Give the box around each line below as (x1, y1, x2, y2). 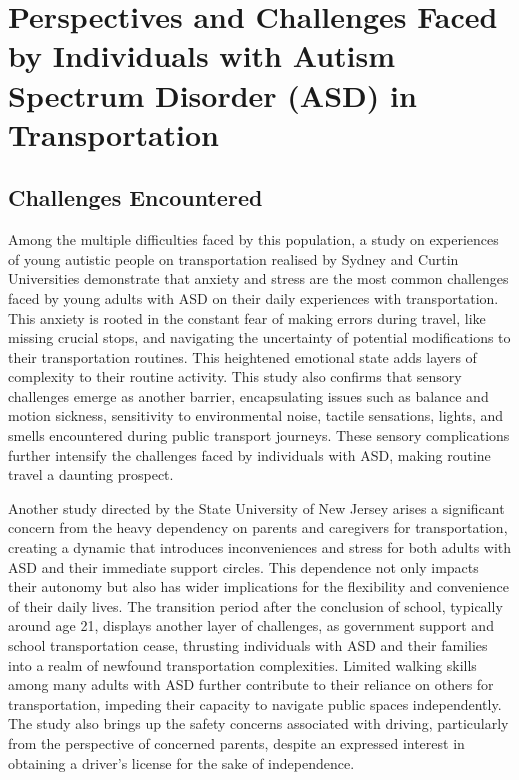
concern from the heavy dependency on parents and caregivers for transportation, (8, 517, 508, 538)
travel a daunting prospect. (8, 464, 174, 485)
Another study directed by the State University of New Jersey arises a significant (8, 497, 505, 518)
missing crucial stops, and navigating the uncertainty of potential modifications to (8, 327, 511, 348)
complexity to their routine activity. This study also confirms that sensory (8, 366, 462, 387)
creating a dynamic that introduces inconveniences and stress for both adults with (8, 537, 512, 558)
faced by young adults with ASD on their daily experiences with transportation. (8, 287, 499, 308)
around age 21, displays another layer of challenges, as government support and (8, 615, 494, 636)
